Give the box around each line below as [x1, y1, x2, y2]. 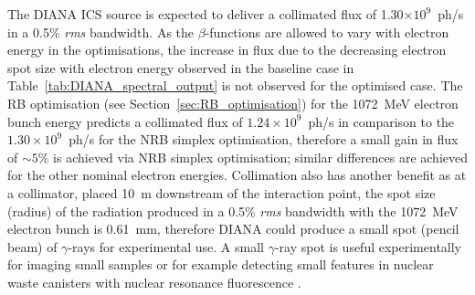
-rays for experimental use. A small [68, 237, 264, 256]
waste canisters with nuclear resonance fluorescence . [7, 272, 301, 291]
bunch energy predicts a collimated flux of [7, 111, 243, 131]
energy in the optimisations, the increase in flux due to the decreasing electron [7, 40, 447, 59]
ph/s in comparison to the [308, 111, 455, 131]
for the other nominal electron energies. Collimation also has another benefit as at [7, 165, 467, 184]
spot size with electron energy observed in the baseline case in [7, 58, 354, 77]
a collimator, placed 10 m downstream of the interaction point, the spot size [7, 183, 436, 202]
